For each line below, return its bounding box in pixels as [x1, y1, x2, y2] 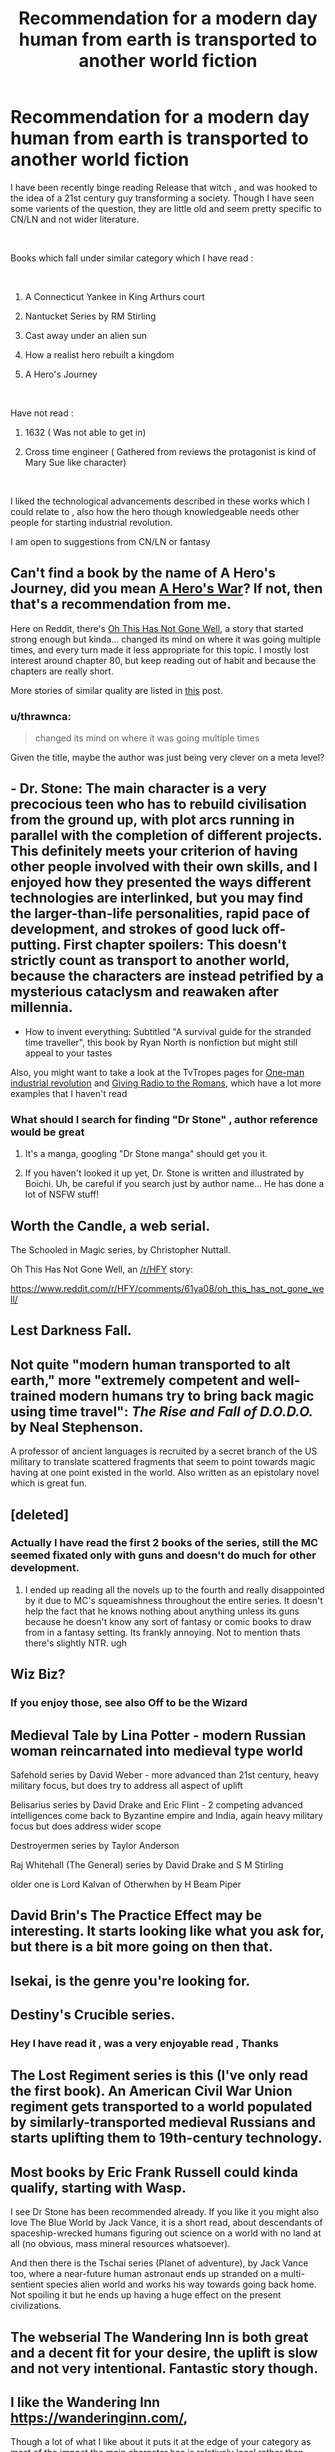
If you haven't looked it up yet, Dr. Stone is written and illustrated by [24, 1167, 305, 1179]
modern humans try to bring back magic [58, 1387, 315, 1404]
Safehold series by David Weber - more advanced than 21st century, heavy [10, 1768, 320, 1781]
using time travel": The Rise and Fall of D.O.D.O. [10, 1403, 314, 1420]
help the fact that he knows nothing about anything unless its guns [24, 1605, 300, 1617]
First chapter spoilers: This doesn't [63, 937, 287, 954]
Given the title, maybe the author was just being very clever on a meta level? [10, 752, 325, 764]
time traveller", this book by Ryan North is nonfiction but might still [24, 1036, 298, 1048]
